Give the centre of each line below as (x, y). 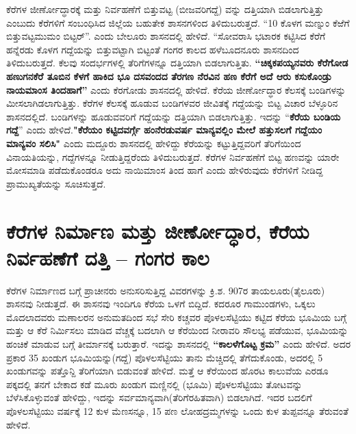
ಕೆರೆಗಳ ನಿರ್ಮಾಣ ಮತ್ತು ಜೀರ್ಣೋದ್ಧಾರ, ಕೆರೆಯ (158, 230)
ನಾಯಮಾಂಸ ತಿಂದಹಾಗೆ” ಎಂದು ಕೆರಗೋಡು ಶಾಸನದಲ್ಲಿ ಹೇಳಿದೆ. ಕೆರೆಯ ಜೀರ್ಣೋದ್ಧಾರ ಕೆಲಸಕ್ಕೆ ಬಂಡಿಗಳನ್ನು (176, 89)
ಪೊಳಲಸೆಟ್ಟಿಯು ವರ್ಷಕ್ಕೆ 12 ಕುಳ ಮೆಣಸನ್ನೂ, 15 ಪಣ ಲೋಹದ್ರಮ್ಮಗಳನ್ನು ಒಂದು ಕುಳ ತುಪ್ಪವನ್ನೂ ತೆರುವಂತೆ (178, 410)
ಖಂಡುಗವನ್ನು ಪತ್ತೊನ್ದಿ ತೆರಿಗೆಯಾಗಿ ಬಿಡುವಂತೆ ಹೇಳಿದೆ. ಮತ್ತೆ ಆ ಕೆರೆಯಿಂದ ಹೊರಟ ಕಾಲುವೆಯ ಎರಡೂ (167, 371)
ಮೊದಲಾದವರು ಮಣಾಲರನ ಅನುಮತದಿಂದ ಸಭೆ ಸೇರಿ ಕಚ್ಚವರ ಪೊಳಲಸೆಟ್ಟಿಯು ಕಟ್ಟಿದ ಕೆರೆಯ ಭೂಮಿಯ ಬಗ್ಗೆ (176, 317)
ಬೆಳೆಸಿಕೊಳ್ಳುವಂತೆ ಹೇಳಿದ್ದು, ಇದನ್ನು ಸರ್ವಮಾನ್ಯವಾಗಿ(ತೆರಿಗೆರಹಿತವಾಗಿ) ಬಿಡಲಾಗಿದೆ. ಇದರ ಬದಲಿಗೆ (159, 397)
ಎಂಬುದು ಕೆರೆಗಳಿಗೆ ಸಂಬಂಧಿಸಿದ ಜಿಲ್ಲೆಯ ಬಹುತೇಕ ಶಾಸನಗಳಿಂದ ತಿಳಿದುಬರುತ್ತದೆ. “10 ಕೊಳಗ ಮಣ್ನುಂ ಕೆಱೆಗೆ (178, 22)
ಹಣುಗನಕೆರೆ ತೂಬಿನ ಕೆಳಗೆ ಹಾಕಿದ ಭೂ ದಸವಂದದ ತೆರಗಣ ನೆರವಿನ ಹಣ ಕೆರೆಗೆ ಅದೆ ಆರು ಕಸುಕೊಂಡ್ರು (169, 76)
